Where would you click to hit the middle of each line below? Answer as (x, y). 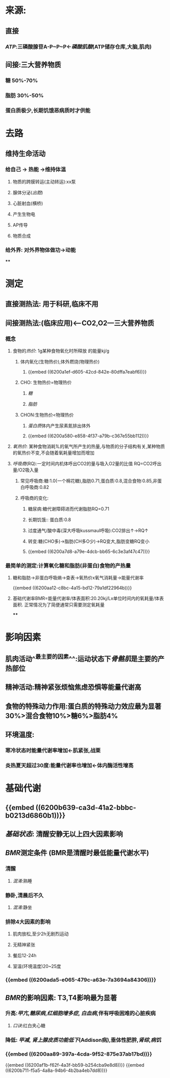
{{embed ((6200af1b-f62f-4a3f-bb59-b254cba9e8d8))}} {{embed (75, 1065)
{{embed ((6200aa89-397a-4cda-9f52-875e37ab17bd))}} (79, 1054)
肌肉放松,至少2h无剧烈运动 (40, 934)
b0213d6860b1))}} (35, 815)
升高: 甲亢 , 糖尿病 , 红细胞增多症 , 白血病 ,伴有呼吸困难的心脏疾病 (81, 1013)
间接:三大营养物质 (33, 64)
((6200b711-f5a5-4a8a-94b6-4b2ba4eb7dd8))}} (56, 1070)
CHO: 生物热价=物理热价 (46, 382)
